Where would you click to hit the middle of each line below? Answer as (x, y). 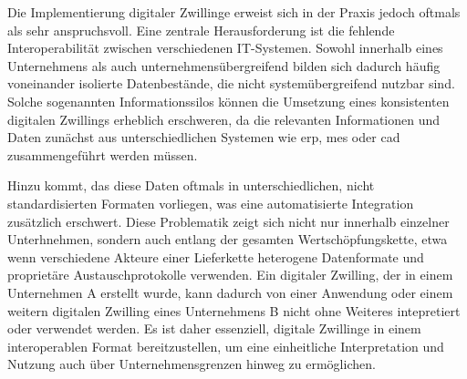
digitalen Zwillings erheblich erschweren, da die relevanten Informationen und (224, 119)
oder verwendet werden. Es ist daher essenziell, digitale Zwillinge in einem (214, 328)
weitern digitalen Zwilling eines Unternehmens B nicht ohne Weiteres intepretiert (234, 310)
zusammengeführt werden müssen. (103, 154)
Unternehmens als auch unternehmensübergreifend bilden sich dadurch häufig (224, 65)
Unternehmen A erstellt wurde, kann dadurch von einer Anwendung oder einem (230, 292)
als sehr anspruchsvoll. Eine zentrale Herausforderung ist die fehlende (201, 30)
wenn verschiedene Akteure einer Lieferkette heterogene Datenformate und (216, 256)
